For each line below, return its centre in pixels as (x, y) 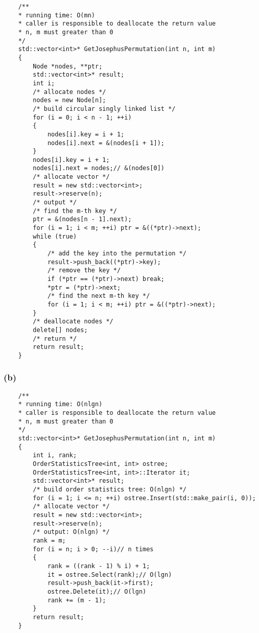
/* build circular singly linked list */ (104, 109)
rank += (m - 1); (77, 600)
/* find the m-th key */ (75, 211)
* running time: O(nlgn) (60, 404)
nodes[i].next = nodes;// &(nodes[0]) (99, 168)
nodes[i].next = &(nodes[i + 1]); (106, 143)
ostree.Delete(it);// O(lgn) (97, 591)
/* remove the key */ (84, 271)
